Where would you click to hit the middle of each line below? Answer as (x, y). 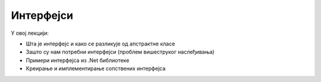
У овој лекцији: (30, 33)
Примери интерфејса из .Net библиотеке (78, 60)
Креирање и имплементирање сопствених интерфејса (96, 68)
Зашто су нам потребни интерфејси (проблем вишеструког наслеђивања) (120, 52)
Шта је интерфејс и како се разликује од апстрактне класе (100, 44)
